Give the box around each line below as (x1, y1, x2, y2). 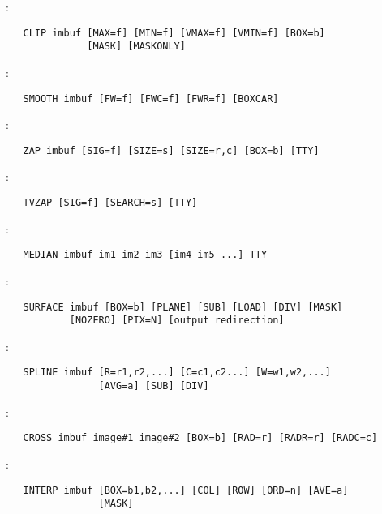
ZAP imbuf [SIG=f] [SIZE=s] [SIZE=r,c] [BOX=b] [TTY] (23, 144, 320, 156)
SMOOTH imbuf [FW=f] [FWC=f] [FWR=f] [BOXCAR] (23, 92, 279, 105)
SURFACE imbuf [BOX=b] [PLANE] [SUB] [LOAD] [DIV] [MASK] (23, 301, 343, 313)
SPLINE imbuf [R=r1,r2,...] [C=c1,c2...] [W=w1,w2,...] (23, 366, 331, 379)
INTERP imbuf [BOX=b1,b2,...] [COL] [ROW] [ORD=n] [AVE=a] (23, 484, 349, 496)
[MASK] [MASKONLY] (87, 41, 186, 53)
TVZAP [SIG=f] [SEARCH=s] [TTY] (23, 197, 198, 208)
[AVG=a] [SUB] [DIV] (98, 380, 209, 392)
